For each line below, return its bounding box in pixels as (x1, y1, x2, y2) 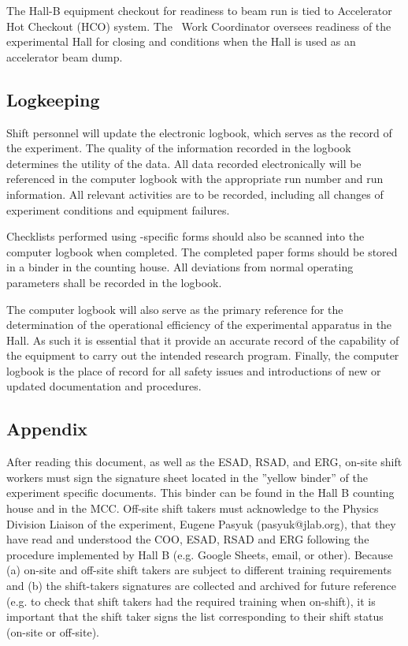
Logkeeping (6, 87, 100, 111)
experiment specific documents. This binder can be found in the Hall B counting (6, 484, 395, 501)
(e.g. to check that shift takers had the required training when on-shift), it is (6, 592, 376, 609)
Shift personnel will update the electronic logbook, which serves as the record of (6, 124, 392, 140)
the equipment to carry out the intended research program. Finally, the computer (6, 347, 399, 364)
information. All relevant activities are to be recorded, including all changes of (6, 185, 384, 202)
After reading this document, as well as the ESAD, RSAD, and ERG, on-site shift (6, 454, 402, 470)
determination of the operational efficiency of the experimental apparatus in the (6, 316, 392, 333)
